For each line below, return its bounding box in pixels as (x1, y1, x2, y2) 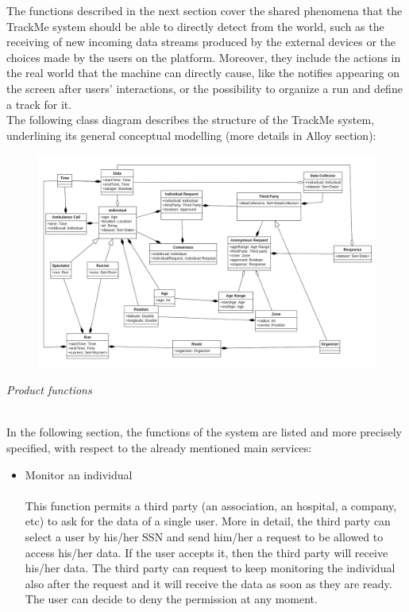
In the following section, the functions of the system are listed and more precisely (6, 424, 402, 440)
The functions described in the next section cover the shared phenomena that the (6, 2, 403, 18)
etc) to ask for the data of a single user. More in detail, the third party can (25, 513, 391, 529)
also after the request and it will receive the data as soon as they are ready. (25, 575, 392, 591)
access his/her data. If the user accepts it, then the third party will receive (25, 544, 388, 560)
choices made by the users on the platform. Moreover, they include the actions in (6, 48, 401, 65)
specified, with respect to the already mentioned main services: (6, 440, 312, 456)
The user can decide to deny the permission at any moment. (25, 591, 318, 607)
